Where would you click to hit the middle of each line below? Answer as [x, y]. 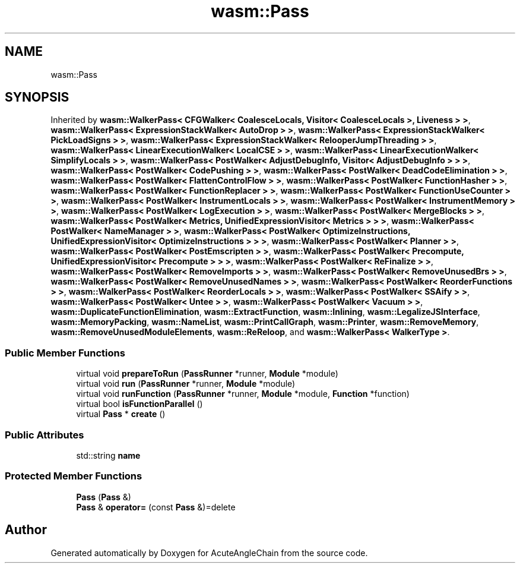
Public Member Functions [65, 353]
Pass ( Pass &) [104, 497]
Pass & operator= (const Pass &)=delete [156, 507]
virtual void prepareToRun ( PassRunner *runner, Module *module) [207, 374]
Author [26, 530]
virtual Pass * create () [121, 414]
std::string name [108, 455]
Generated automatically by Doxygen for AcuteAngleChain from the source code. [209, 553]
